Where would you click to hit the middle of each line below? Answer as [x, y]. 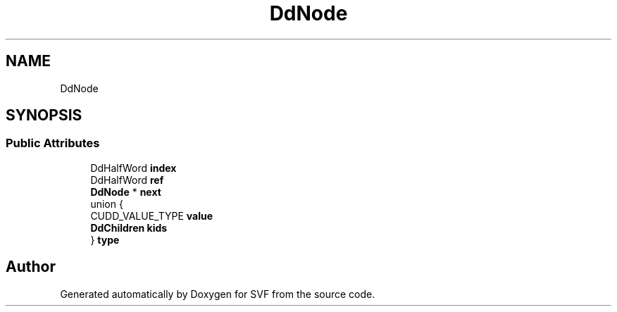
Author [31, 267]
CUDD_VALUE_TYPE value [152, 216]
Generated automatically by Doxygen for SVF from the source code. [218, 294]
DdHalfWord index [133, 168]
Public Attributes [53, 143]
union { [107, 204]
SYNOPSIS [44, 116]
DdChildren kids [129, 227]
